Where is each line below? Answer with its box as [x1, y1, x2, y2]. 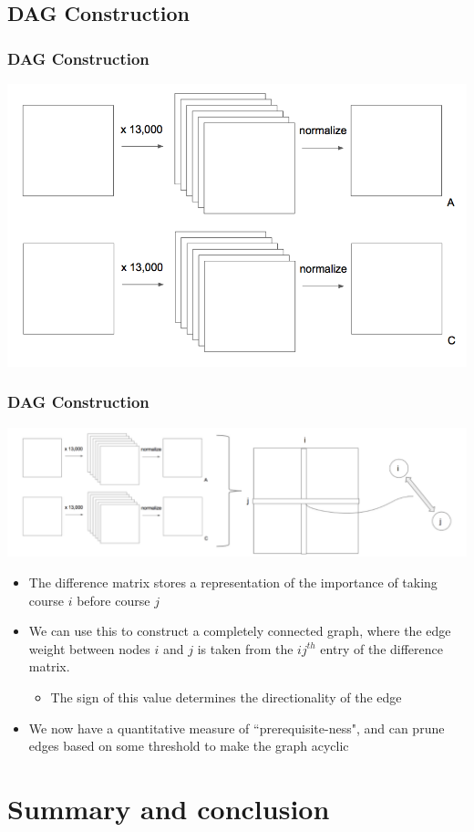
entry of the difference [320, 639, 443, 658]
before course [77, 590, 150, 609]
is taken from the [197, 639, 294, 658]
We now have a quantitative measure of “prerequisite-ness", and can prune [28, 718, 445, 737]
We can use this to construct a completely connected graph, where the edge [28, 621, 451, 640]
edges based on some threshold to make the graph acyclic [28, 736, 349, 755]
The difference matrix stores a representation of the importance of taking [28, 572, 438, 591]
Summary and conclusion [7, 789, 330, 827]
